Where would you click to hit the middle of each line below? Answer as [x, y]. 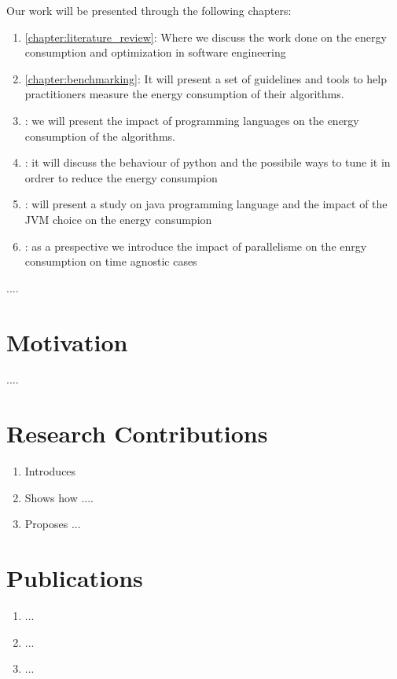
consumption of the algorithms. [100, 136]
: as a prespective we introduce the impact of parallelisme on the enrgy [196, 246]
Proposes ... [53, 524]
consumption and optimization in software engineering [155, 52]
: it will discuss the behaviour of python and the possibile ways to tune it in [208, 162]
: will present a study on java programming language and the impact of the [206, 204]
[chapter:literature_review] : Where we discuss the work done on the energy [206, 37]
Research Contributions [137, 433]
